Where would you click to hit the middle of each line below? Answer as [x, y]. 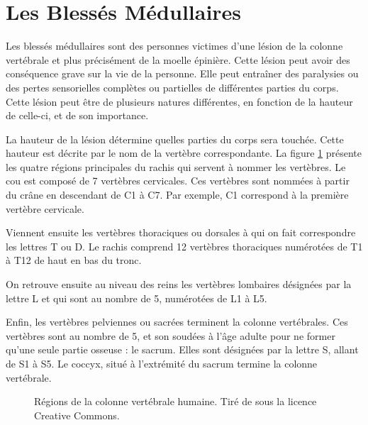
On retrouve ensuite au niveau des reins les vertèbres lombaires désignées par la [179, 284]
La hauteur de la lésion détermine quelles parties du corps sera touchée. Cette [175, 139]
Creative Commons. [77, 415]
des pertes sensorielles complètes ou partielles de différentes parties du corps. [172, 87]
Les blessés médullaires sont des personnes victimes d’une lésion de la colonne [174, 46]
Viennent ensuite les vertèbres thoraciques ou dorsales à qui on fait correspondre [181, 232]
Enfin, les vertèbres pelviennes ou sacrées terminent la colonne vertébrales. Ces [177, 322]
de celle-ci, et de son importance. [77, 115]
